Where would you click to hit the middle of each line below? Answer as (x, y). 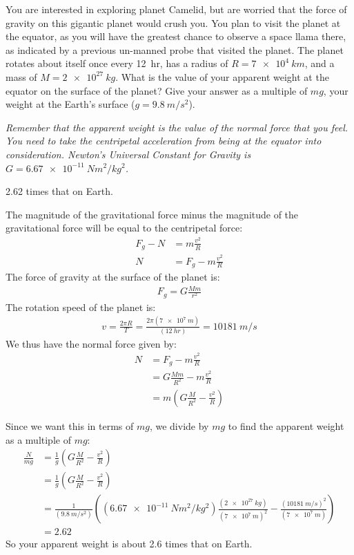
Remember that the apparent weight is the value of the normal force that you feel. (177, 127)
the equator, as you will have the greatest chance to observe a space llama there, (176, 36)
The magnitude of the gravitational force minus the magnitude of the (152, 214)
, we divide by (179, 425)
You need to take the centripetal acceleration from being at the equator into (164, 141)
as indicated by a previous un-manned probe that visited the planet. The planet (175, 49)
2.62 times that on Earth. (59, 191)
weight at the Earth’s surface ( (70, 104)
